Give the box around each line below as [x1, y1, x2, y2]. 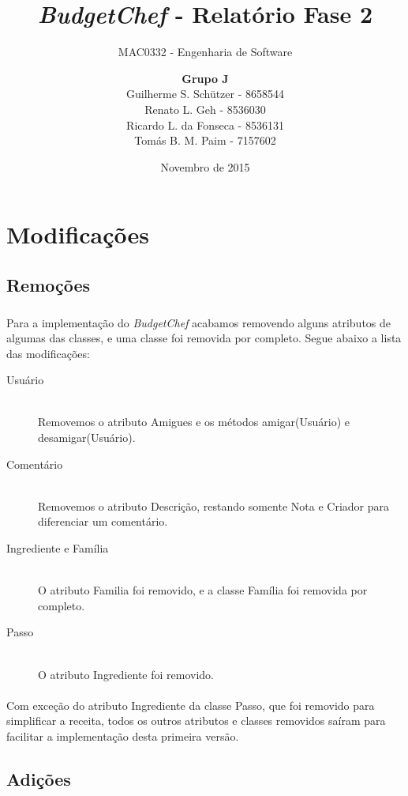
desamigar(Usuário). [38, 429, 136, 446]
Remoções [6, 272, 91, 296]
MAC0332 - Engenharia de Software [118, 43, 293, 60]
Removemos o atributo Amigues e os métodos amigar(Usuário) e [38, 413, 350, 430]
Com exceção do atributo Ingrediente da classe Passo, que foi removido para [6, 696, 375, 713]
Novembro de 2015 [160, 158, 250, 175]
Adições [6, 766, 71, 790]
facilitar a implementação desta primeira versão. [6, 727, 239, 744]
